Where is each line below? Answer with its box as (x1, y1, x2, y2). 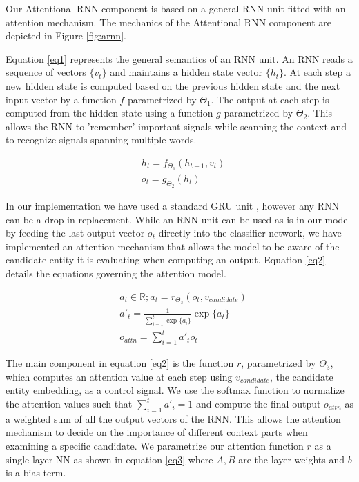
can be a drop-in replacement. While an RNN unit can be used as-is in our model (6, 212, 351, 226)
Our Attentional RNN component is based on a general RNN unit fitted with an (6, 1, 346, 15)
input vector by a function (6, 92, 117, 106)
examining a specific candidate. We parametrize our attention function (6, 438, 304, 452)
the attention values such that (6, 396, 133, 410)
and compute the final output (195, 396, 321, 410)
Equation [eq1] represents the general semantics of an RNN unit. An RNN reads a (6, 51, 353, 66)
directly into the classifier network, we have (158, 225, 342, 240)
